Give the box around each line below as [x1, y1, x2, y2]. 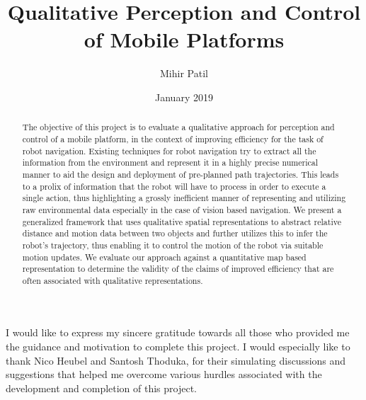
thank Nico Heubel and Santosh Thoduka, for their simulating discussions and [6, 353, 346, 367]
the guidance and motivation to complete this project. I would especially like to [6, 339, 350, 354]
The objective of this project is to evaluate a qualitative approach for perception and [22, 121, 335, 133]
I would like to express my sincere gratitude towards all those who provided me [6, 325, 350, 340]
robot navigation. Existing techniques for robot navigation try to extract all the [22, 144, 316, 156]
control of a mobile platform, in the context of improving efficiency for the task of [22, 132, 324, 144]
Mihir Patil [160, 66, 208, 81]
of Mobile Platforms [84, 25, 285, 54]
